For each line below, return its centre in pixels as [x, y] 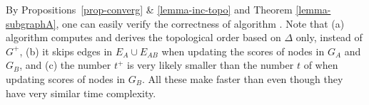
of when [321, 65]
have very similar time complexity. [81, 93]
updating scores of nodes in [66, 78]
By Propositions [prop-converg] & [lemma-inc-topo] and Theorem [149, 9]
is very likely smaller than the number [211, 65]
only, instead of [329, 37]
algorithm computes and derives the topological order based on [143, 37]
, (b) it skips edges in [66, 51]
